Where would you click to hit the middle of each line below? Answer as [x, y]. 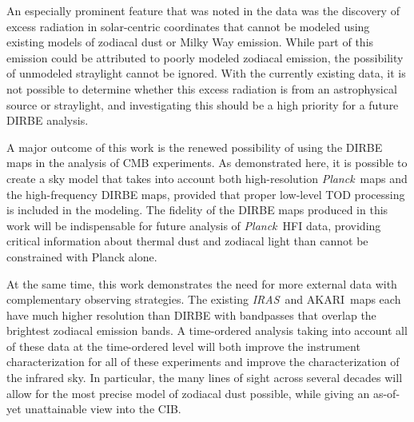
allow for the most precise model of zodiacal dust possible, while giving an [188, 393]
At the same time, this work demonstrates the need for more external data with [202, 283]
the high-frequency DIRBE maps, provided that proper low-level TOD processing [206, 194]
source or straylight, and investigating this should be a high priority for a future [203, 104]
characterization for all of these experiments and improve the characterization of [203, 362]
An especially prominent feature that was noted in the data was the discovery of [203, 10]
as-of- [386, 393]
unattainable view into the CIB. [103, 409]
